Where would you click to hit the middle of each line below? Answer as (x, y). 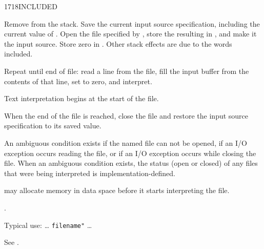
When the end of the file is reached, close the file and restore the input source (126, 115)
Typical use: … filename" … (48, 225)
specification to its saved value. (53, 126)
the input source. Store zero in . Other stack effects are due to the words (118, 43)
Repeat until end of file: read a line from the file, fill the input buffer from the (127, 71)
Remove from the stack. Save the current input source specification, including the (132, 23)
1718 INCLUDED (31, 6)
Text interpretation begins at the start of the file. (82, 98)
